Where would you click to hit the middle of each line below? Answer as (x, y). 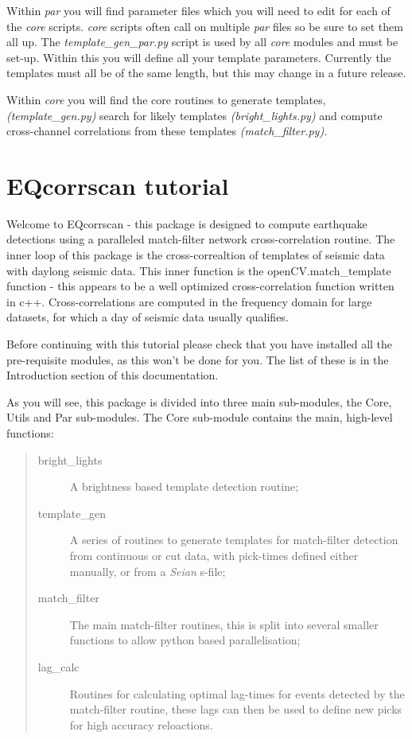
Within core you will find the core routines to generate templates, (166, 99)
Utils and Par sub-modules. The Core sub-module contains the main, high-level (200, 417)
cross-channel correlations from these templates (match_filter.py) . (167, 131)
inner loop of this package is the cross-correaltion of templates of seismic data (196, 255)
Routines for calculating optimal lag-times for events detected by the (237, 693)
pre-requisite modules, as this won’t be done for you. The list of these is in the (198, 359)
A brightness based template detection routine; (184, 486)
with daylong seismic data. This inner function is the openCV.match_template (199, 270)
